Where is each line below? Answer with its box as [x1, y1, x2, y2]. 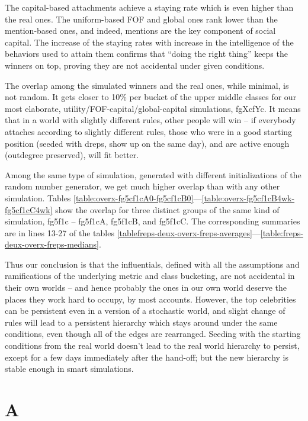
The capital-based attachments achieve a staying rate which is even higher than [5, 1, 294, 13]
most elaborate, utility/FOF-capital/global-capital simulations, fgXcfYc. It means [5, 102, 301, 114]
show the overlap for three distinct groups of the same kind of [55, 203, 280, 216]
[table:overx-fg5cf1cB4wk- [201, 191, 295, 204]
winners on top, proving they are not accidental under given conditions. [5, 59, 265, 71]
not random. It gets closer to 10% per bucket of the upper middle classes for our [5, 91, 297, 103]
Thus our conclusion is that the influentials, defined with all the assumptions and [5, 258, 300, 270]
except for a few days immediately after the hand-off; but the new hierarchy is [5, 351, 289, 363]
